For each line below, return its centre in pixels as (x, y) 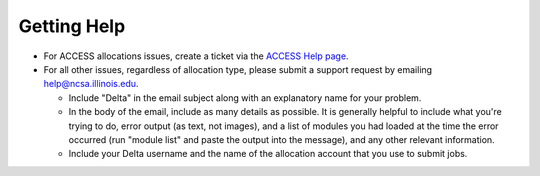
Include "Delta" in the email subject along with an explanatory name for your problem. (245, 97)
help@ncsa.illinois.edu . (91, 84)
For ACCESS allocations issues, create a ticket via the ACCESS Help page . (196, 56)
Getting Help (72, 26)
